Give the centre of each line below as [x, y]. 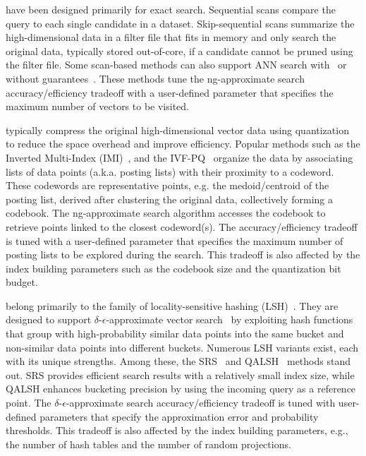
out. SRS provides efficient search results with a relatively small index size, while [180, 374]
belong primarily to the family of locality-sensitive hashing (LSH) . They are [172, 305]
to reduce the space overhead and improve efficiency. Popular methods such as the [183, 144]
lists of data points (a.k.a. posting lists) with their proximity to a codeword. [170, 171]
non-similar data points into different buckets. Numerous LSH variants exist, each [182, 347]
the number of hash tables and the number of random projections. [148, 444]
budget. [22, 282]
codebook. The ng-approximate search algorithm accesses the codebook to [166, 213]
